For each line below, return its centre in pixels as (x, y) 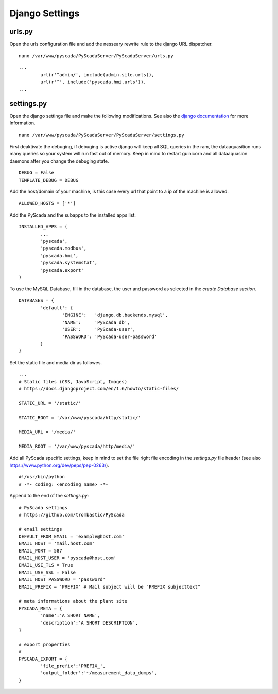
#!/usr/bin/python (42, 477)
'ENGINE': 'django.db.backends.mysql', (115, 315)
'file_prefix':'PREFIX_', (73, 666)
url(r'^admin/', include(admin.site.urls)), (97, 75)
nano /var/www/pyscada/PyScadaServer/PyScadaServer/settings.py (102, 135)
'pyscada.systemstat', (69, 263)
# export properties (45, 644)
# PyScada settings (43, 508)
